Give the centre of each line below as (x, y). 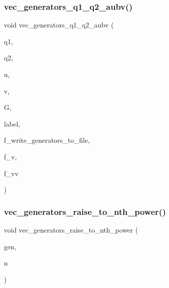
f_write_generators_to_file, (47, 140)
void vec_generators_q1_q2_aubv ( (59, 25)
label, (12, 123)
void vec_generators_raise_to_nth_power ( (71, 229)
